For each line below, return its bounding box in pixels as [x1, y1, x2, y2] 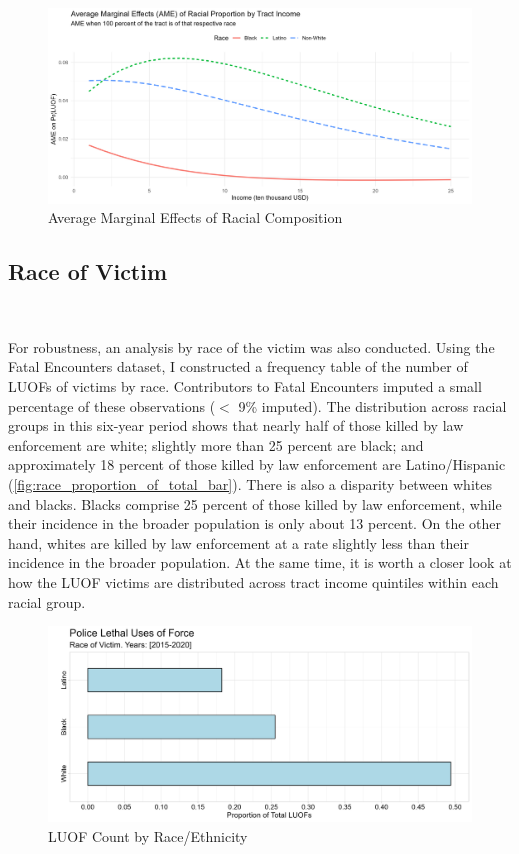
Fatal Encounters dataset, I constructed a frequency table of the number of [8, 356, 468, 377]
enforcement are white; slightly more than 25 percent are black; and [8, 434, 424, 455]
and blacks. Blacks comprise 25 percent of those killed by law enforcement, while [8, 493, 502, 514]
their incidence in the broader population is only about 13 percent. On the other [8, 513, 502, 534]
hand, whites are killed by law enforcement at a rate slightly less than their [8, 532, 469, 553]
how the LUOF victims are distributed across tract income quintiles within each [8, 571, 499, 592]
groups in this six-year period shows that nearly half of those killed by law [8, 415, 464, 436]
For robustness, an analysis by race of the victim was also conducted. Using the [8, 336, 495, 357]
